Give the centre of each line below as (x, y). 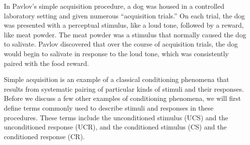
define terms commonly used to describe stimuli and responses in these (109, 107)
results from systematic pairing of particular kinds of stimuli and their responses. (124, 89)
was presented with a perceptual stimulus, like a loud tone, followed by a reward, (124, 25)
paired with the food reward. (46, 63)
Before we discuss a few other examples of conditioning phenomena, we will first (123, 98)
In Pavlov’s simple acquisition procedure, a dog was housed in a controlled (114, 6)
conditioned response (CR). (44, 136)
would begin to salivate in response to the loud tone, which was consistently (116, 53)
